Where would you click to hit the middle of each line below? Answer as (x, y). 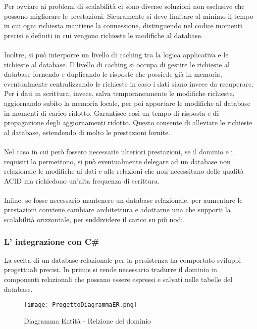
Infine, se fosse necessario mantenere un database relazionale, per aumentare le (123, 200)
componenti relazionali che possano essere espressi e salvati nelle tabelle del (118, 279)
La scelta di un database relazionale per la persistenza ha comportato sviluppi (123, 259)
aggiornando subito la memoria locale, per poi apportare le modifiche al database (127, 103)
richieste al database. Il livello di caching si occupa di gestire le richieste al (117, 64)
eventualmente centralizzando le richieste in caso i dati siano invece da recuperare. (129, 83)
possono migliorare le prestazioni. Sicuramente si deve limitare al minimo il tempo (129, 16)
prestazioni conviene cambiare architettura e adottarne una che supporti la (117, 210)
